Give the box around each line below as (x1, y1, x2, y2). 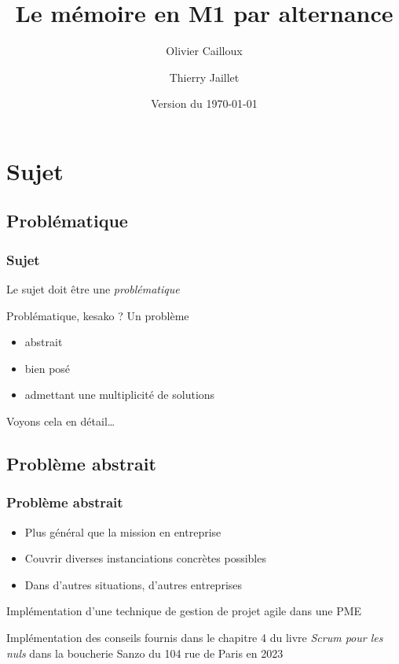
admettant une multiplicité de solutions (24, 386, 215, 403)
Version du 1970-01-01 (151, 95, 258, 112)
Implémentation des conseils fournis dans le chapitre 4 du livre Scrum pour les (6, 629, 383, 646)
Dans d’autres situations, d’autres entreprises (24, 576, 243, 592)
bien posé (24, 360, 71, 376)
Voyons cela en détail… (6, 413, 115, 430)
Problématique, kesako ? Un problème (6, 307, 189, 323)
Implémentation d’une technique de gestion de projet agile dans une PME (6, 603, 362, 619)
